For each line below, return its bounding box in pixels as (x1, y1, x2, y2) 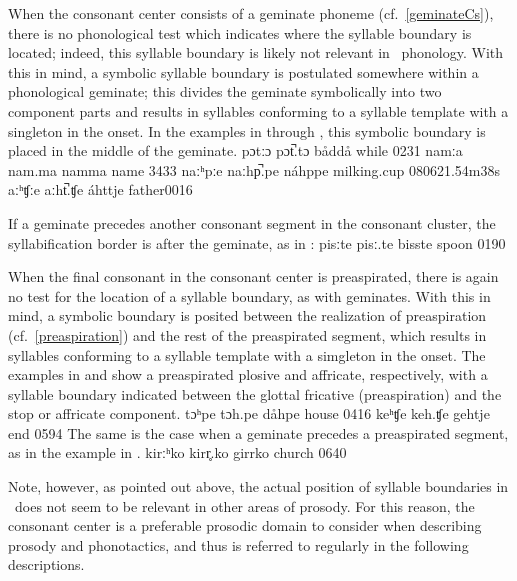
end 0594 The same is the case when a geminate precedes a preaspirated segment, (8, 422, 509, 443)
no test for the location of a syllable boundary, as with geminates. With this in (8, 285, 491, 306)
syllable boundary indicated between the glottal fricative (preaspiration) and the (8, 383, 502, 404)
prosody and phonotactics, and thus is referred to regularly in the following (8, 534, 469, 555)
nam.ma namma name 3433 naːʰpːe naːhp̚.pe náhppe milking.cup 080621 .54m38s (8, 159, 500, 180)
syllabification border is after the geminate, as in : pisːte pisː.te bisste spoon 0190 (8, 232, 506, 253)
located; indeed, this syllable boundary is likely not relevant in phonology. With (8, 42, 504, 63)
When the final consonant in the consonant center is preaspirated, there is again (8, 266, 499, 287)
